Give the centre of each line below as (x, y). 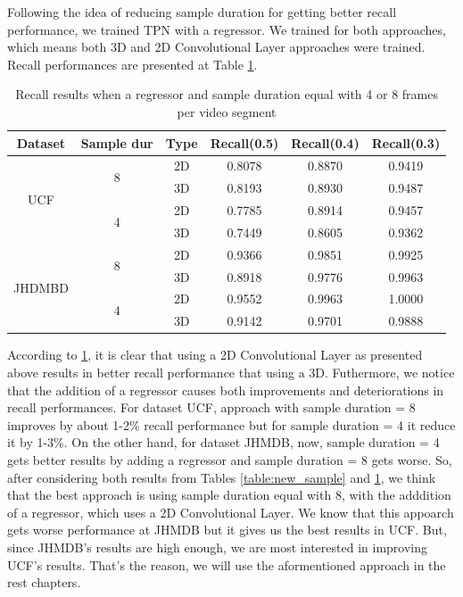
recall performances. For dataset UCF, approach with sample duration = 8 (211, 407)
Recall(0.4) (325, 142)
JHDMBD (41, 288)
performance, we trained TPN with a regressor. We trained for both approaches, (227, 29)
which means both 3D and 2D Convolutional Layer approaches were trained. (216, 47)
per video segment (227, 111)
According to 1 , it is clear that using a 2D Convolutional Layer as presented (215, 355)
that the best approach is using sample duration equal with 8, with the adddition (229, 495)
